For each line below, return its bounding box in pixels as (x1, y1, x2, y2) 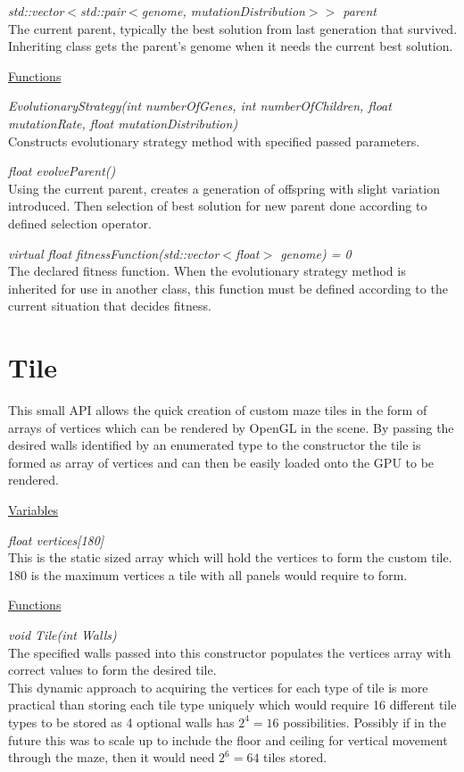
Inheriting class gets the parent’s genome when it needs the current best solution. (8, 37, 453, 55)
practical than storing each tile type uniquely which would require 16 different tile (8, 695, 457, 714)
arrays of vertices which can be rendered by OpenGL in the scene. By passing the (8, 418, 454, 436)
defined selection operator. (8, 213, 152, 232)
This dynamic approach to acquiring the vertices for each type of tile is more (8, 677, 428, 696)
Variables (8, 501, 59, 519)
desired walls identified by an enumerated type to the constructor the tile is (8, 436, 421, 454)
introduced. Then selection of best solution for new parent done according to (8, 196, 427, 215)
